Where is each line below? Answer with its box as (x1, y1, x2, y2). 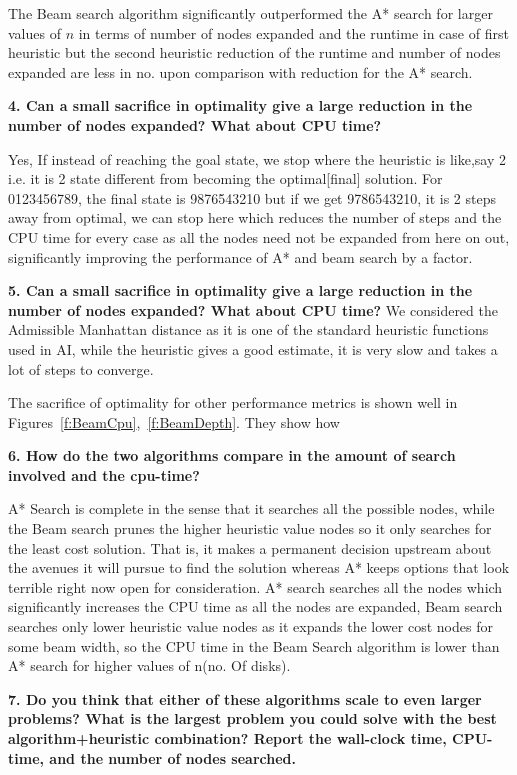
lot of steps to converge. (8, 358, 154, 379)
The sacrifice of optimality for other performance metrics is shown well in (8, 392, 458, 413)
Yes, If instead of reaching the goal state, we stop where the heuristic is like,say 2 (8, 148, 506, 169)
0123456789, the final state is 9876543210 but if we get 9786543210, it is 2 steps (8, 187, 496, 208)
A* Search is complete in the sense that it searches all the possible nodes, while (8, 498, 495, 519)
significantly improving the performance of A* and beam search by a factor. (8, 246, 473, 267)
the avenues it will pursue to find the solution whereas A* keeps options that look (8, 557, 510, 578)
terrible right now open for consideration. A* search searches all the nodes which (8, 576, 503, 597)
